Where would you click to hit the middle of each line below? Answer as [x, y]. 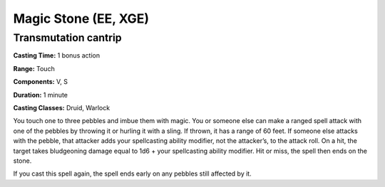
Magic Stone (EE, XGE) [81, 18]
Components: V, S [40, 82]
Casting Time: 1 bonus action [56, 55]
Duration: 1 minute [40, 95]
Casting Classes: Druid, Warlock [62, 107]
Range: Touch [34, 68]
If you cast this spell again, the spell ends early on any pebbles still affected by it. [133, 173]
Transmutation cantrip [67, 38]
